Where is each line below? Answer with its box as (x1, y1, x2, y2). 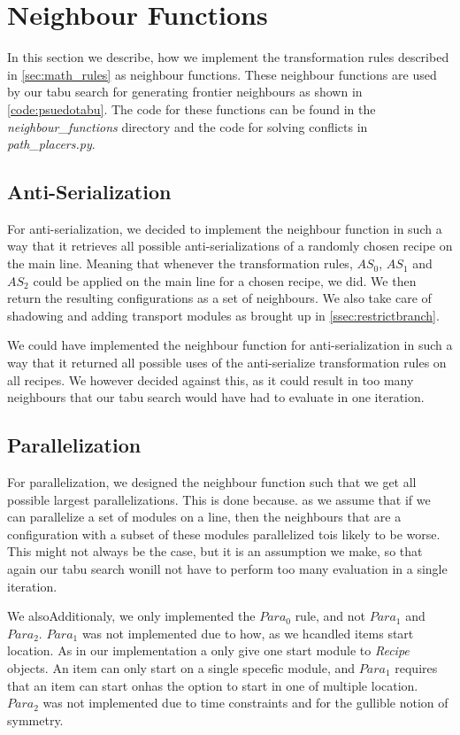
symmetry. (7, 710, 64, 729)
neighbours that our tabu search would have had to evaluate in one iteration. (7, 388, 425, 406)
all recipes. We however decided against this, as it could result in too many (7, 370, 414, 389)
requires (395, 658, 438, 677)
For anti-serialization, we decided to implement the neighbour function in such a (7, 219, 442, 237)
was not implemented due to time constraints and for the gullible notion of (42, 693, 448, 712)
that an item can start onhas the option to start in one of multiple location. (7, 676, 418, 694)
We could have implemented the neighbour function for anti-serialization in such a (7, 336, 453, 354)
